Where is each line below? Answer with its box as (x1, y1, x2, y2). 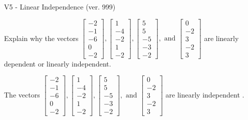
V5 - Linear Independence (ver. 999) (4, 1, 116, 11)
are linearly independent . (165, 89, 244, 99)
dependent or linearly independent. (4, 58, 111, 68)
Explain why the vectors (4, 32, 79, 43)
